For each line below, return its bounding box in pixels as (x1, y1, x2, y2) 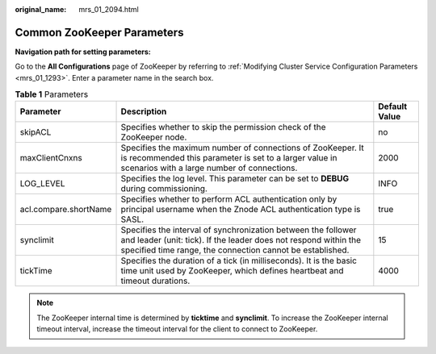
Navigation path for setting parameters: (15, 47, 151, 56)
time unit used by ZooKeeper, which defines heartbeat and (120, 265, 344, 277)
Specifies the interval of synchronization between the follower (120, 224, 357, 235)
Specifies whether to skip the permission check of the (120, 122, 326, 133)
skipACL (19, 127, 52, 138)
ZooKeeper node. (120, 131, 187, 143)
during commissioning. (120, 183, 208, 194)
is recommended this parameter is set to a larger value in (120, 152, 337, 164)
